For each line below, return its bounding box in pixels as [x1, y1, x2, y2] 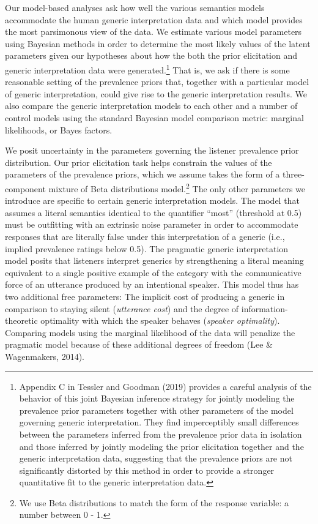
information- [241, 302, 288, 315]
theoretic [5, 314, 38, 327]
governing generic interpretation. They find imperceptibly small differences [19, 416, 299, 429]
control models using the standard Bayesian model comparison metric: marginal [5, 111, 304, 124]
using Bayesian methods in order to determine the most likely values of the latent [5, 37, 311, 50]
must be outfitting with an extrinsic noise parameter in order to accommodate [5, 218, 298, 231]
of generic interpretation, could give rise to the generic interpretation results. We [5, 87, 308, 100]
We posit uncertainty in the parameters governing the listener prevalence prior [5, 144, 299, 157]
